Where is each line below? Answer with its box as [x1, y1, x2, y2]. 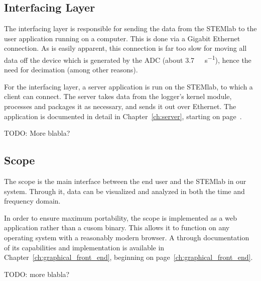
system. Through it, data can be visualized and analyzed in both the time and [4, 185, 245, 196]
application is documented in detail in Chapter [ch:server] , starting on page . [4, 111, 242, 121]
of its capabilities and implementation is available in [4, 242, 165, 252]
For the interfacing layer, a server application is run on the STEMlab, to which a [4, 81, 253, 91]
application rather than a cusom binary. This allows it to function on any [4, 222, 230, 233]
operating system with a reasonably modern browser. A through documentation [4, 232, 249, 242]
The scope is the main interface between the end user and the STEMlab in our [4, 176, 246, 186]
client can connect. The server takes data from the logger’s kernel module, [4, 91, 232, 102]
